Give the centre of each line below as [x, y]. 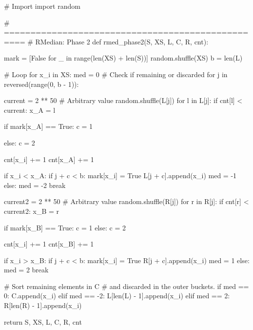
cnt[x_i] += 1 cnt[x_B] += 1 [49, 244]
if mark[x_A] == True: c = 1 [49, 126]
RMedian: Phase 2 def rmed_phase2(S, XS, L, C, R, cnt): [122, 41]
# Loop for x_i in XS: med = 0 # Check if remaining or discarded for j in [116, 74]
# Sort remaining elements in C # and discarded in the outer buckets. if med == [126, 286]
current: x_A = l [30, 110]
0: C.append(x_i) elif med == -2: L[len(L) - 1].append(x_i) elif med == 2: [117, 296]
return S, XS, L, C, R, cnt [43, 321]
